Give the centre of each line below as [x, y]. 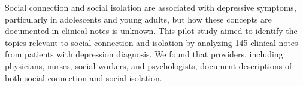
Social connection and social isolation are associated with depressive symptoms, [151, 7]
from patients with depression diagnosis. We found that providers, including [144, 54]
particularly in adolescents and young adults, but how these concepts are [138, 19]
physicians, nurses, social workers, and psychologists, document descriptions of [149, 65]
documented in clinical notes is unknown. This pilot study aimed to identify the [151, 31]
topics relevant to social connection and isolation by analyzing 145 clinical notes [151, 42]
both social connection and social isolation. [84, 77]
